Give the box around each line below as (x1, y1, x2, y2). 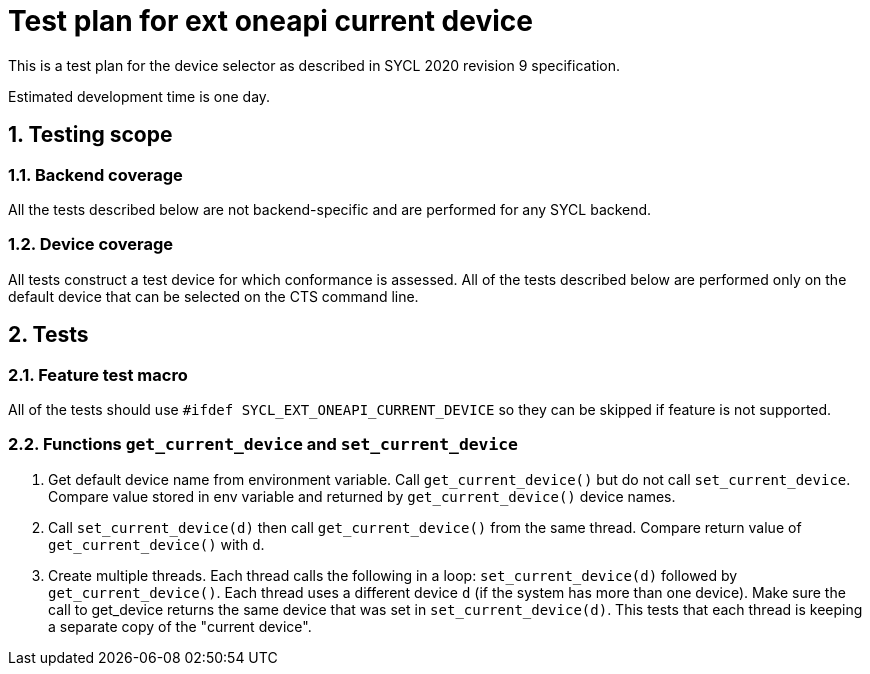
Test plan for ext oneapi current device (8, 4, 533, 38)
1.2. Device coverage (8, 234, 174, 255)
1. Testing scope (8, 122, 173, 148)
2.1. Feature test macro (8, 364, 188, 385)
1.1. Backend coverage (8, 164, 183, 185)
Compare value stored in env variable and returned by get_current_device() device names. (48, 487, 676, 505)
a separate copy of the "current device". (48, 617, 312, 635)
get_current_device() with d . (48, 535, 265, 553)
